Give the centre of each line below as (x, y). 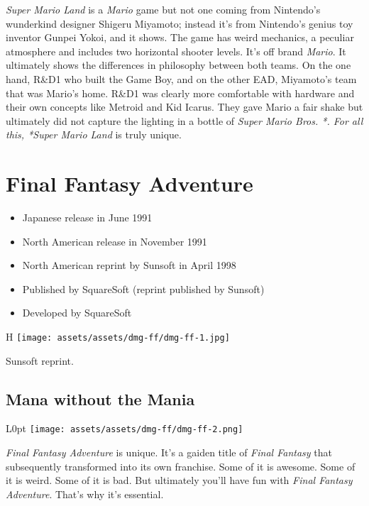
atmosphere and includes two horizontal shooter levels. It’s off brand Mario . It (176, 51)
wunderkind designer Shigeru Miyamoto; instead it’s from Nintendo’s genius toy (180, 23)
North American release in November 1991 (115, 241)
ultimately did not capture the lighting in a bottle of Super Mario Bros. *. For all (184, 120)
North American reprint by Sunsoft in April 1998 (129, 265)
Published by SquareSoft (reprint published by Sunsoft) (143, 288)
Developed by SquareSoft (77, 313)
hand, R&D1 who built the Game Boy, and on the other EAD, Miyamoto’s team (181, 78)
